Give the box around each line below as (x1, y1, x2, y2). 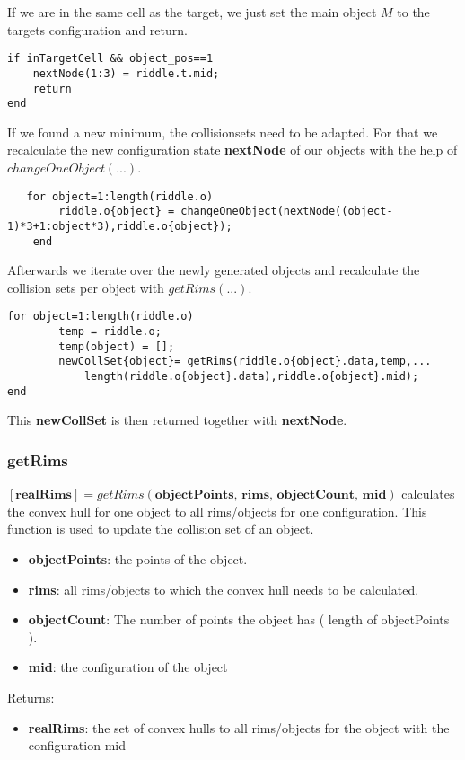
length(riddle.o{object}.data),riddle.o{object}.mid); (83, 370, 419, 384)
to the (397, 3, 430, 21)
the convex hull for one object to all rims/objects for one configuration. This (7, 501, 427, 520)
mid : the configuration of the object (28, 658, 228, 676)
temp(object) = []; (58, 340, 175, 353)
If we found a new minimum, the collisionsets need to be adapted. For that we (7, 122, 438, 141)
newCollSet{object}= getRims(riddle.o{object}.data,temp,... (58, 355, 432, 368)
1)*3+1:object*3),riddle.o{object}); (7, 219, 232, 233)
